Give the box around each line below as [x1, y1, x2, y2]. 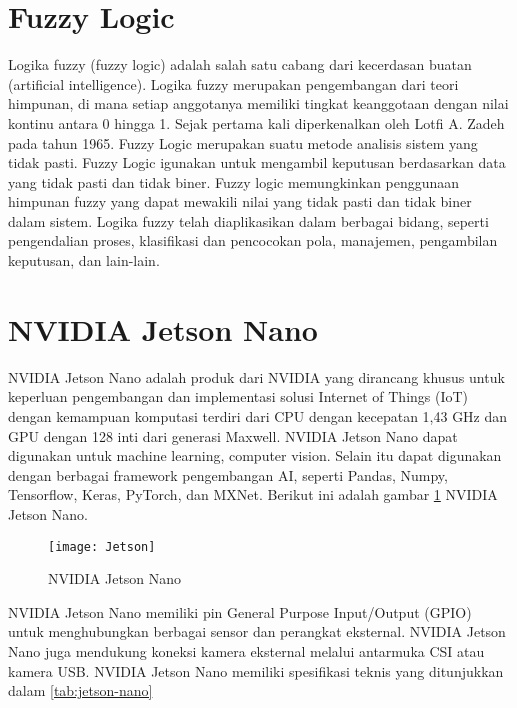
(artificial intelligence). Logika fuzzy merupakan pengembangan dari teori [8, 73, 459, 94]
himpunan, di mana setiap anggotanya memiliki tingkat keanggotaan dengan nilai [8, 93, 509, 114]
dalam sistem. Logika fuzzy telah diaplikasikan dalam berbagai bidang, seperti [8, 210, 489, 231]
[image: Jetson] [48, 539, 156, 554]
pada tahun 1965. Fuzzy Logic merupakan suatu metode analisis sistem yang [8, 132, 478, 153]
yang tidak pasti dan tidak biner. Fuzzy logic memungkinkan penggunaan [8, 171, 460, 192]
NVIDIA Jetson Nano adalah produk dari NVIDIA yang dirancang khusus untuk [8, 366, 505, 387]
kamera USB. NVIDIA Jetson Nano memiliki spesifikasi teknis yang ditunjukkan [8, 660, 504, 681]
